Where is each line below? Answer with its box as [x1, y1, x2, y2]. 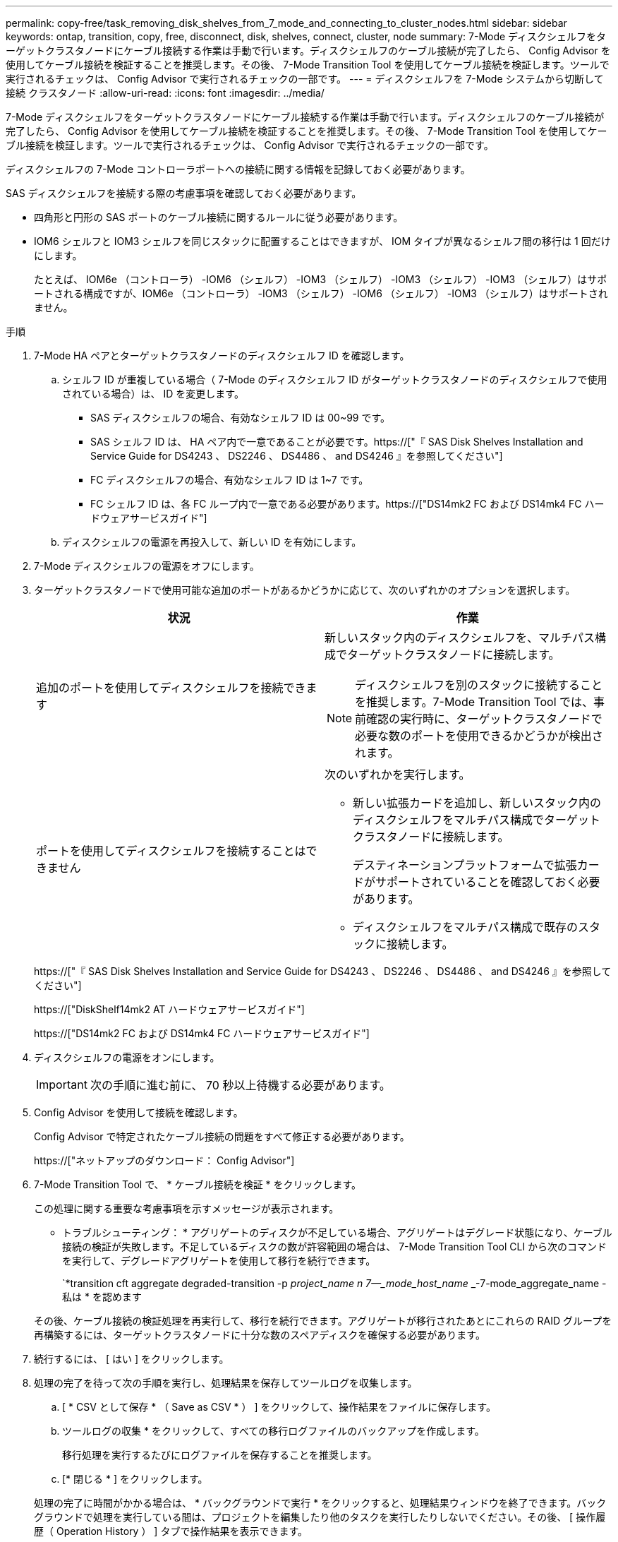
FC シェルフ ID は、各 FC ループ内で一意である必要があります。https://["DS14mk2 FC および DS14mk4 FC [90, 498, 582, 510]
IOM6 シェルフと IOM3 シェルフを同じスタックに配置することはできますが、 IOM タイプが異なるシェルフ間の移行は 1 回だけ [34, 235, 611, 247]
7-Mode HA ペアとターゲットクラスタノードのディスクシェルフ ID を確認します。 [34, 349, 410, 361]
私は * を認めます [62, 1291, 142, 1303]
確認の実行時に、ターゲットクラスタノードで [366, 712, 602, 726]
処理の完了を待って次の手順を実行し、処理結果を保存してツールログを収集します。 [34, 1377, 418, 1389]
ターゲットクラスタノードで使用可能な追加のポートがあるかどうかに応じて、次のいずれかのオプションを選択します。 [34, 584, 576, 596]
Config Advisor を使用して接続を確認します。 [34, 1106, 243, 1118]
